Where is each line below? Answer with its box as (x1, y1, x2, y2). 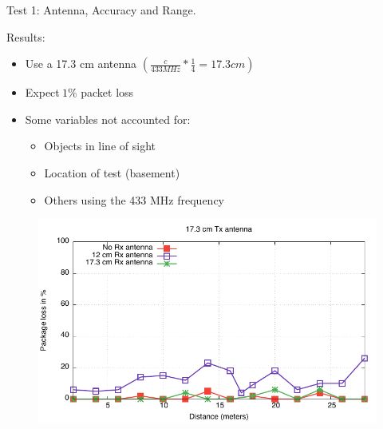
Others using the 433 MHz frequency (44, 191, 224, 208)
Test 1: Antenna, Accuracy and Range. (6, 2, 196, 18)
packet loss (81, 84, 134, 101)
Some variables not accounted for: (25, 110, 191, 127)
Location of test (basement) (44, 164, 180, 181)
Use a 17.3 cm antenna (25, 55, 137, 72)
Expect (25, 84, 60, 101)
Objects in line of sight (44, 137, 156, 154)
